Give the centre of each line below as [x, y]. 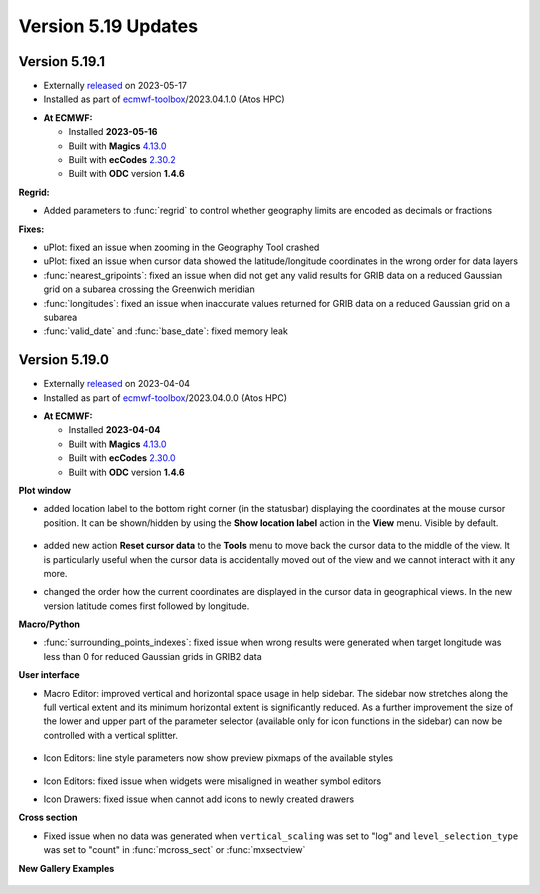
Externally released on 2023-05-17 [115, 86]
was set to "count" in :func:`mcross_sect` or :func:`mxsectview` [174, 850]
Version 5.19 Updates [108, 26]
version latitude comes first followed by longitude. [146, 606]
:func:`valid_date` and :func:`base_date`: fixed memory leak [166, 331]
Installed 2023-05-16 [113, 132]
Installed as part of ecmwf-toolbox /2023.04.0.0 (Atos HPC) [165, 397]
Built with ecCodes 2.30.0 [122, 458]
